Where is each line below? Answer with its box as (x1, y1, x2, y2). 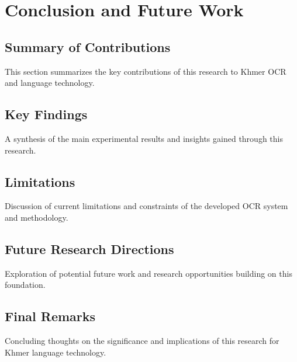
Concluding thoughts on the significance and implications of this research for (5, 335, 279, 347)
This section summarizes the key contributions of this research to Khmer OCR (5, 65, 286, 77)
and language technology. (5, 76, 95, 89)
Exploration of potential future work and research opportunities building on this (5, 267, 292, 279)
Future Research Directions (5, 239, 174, 257)
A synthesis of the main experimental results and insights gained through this (5, 132, 283, 144)
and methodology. (5, 211, 68, 223)
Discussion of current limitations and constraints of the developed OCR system (5, 200, 288, 212)
